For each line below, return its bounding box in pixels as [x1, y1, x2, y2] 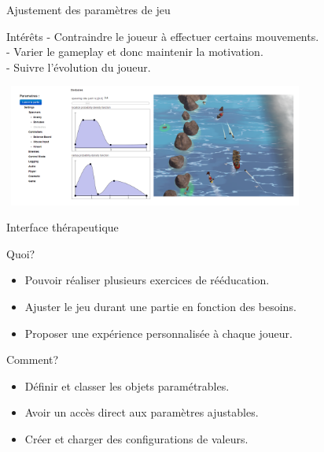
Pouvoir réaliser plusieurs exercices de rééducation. [24, 272, 270, 288]
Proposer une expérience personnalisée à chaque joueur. [24, 324, 293, 341]
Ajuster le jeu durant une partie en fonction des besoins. [24, 298, 296, 314]
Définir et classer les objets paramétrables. [24, 377, 230, 394]
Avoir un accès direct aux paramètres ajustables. [24, 404, 259, 421]
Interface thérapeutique [6, 219, 119, 235]
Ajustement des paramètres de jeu [6, 2, 171, 17]
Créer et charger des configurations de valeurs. [24, 430, 249, 446]
